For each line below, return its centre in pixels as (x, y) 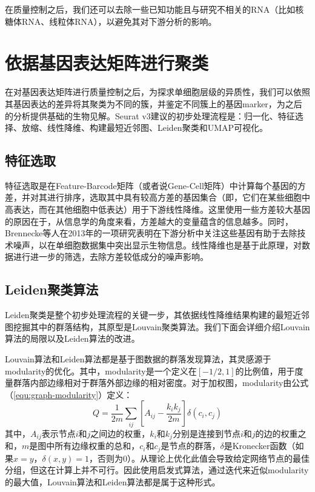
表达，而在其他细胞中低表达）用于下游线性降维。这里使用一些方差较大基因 (161, 209)
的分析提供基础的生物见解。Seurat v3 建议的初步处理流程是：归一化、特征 (150, 115)
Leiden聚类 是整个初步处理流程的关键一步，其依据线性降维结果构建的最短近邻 (157, 315)
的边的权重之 (281, 433)
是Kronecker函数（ (260, 446)
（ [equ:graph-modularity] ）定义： (69, 394)
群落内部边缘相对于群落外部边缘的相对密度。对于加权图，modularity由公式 (161, 383)
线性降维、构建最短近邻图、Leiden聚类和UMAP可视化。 (157, 128)
